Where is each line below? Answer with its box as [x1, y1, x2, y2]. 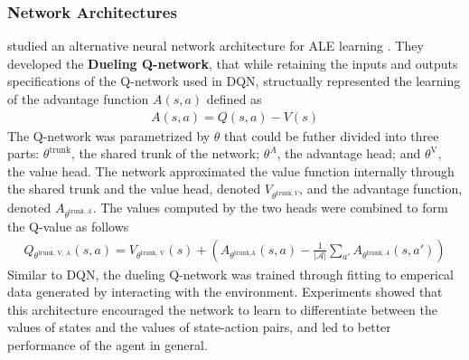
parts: [7, 144, 40, 163]
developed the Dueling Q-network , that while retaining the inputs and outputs [7, 53, 458, 72]
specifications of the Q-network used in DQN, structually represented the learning [7, 71, 461, 90]
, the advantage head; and [277, 144, 421, 163]
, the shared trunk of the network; [70, 144, 260, 163]
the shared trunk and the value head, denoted [7, 179, 261, 198]
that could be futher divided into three [224, 126, 439, 145]
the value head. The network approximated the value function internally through [7, 161, 455, 180]
